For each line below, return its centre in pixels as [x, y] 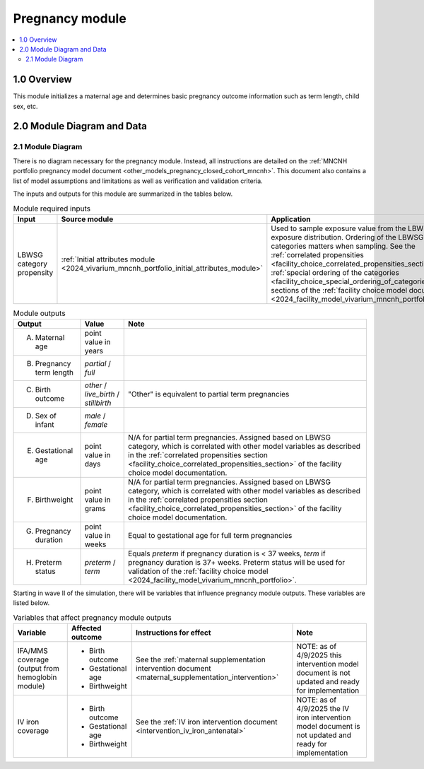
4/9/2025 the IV [323, 709]
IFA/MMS [33, 651]
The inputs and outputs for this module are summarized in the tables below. [123, 194]
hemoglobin [37, 677]
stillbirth [98, 403]
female [96, 425]
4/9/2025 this [319, 655]
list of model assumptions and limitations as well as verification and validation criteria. [138, 181]
